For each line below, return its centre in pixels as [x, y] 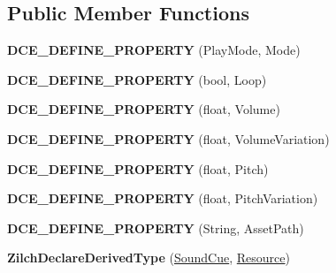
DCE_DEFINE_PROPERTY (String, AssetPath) [156, 227]
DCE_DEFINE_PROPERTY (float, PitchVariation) [163, 198]
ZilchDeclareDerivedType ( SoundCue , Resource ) [149, 258]
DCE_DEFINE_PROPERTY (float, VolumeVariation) [168, 138]
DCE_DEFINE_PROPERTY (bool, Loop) [137, 79]
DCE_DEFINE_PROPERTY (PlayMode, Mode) [154, 50]
